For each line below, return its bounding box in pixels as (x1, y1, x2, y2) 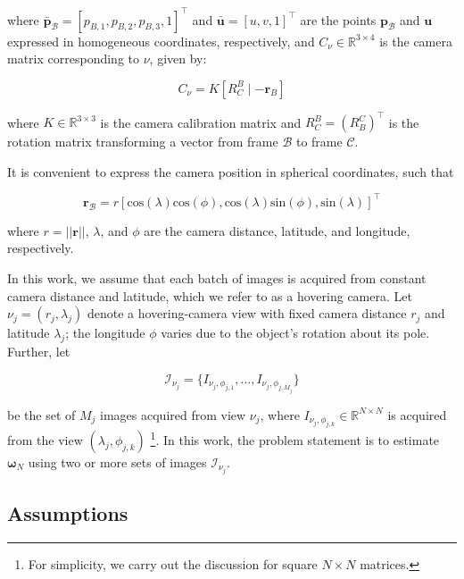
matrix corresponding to (7, 49, 139, 68)
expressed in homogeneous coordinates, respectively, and (7, 31, 315, 50)
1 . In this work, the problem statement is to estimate (150, 428, 440, 449)
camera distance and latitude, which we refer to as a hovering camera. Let (7, 286, 412, 305)
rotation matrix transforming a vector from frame (7, 132, 278, 151)
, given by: (149, 49, 207, 68)
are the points (300, 10, 377, 29)
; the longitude (65, 323, 145, 342)
